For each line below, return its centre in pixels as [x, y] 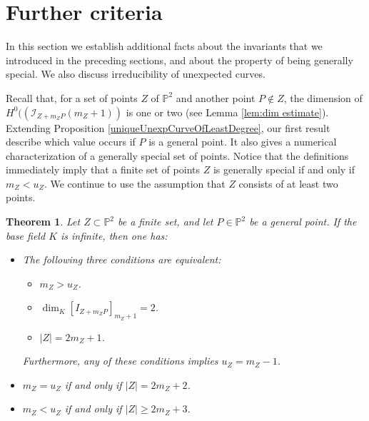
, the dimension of [323, 97]
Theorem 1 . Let [43, 222]
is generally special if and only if [284, 169]
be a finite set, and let [166, 222]
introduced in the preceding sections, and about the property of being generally [180, 60]
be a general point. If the [303, 222]
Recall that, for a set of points [72, 97]
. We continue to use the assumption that [135, 183]
